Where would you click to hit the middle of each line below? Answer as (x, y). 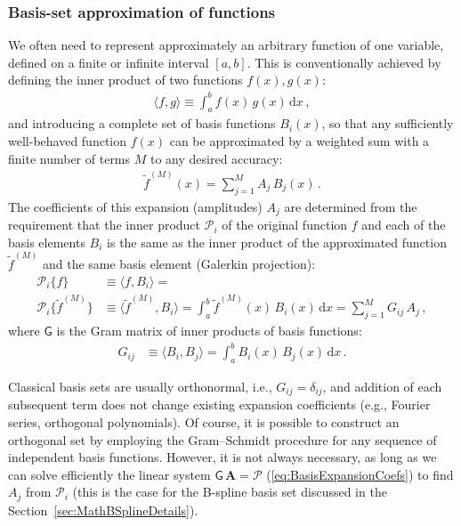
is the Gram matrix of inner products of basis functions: (209, 330)
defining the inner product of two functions (125, 80)
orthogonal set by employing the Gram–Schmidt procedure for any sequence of (222, 439)
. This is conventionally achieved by (344, 62)
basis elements (47, 242)
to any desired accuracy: (216, 158)
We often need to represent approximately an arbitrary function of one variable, (226, 45)
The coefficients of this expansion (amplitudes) (135, 206)
